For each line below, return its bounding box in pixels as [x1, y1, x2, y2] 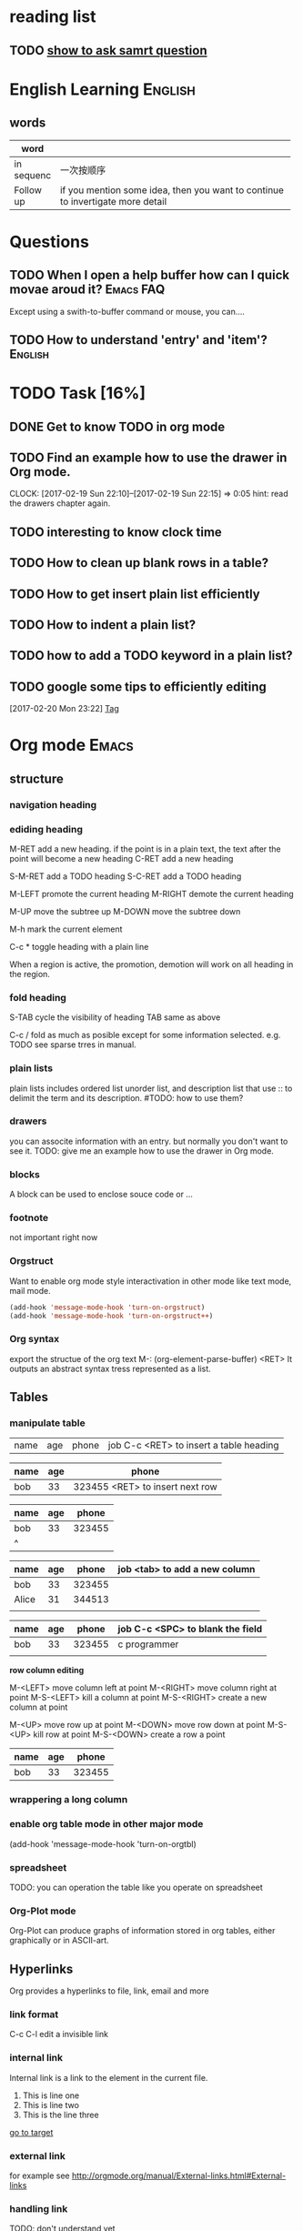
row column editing [9, 1665, 85, 1676]
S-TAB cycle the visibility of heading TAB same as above [9, 1012, 221, 1023]
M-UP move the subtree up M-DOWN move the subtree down [9, 905, 241, 916]
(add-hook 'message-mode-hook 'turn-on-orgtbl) [9, 1838, 197, 1849]
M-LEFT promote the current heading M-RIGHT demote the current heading [9, 888, 294, 899]
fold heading [9, 991, 66, 1004]
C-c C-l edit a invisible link [9, 2029, 109, 2040]
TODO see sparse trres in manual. [9, 1039, 136, 1050]
